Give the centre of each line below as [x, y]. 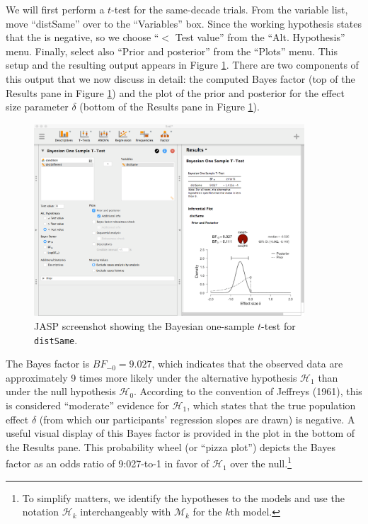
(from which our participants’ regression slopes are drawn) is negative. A [197, 419]
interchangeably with [126, 512]
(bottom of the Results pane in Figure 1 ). [169, 107]
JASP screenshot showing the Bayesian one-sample [144, 326]
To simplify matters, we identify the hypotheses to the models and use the [183, 497]
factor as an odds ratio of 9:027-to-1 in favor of [108, 463]
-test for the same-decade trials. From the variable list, [230, 9]
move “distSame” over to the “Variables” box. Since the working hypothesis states [184, 23]
